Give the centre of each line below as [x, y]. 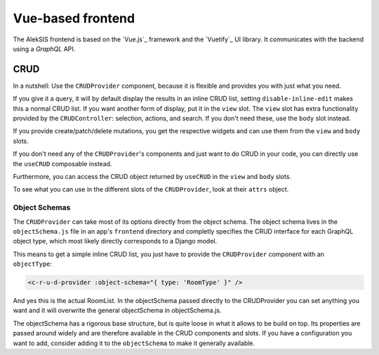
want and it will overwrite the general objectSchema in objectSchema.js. [117, 310]
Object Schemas [42, 208]
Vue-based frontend [74, 18]
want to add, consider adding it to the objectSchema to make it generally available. [134, 343]
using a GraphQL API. [44, 48]
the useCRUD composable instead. [62, 163]
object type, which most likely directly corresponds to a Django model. [115, 241]
